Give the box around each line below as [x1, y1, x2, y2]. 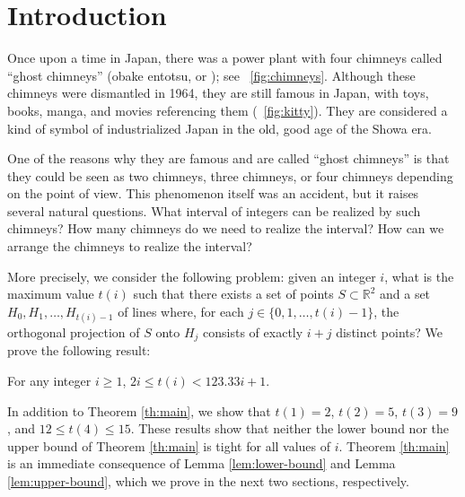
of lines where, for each [118, 301, 244, 320]
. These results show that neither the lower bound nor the [130, 419, 449, 438]
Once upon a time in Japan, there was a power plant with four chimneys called [7, 48, 443, 67]
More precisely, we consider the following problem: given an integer [7, 266, 376, 285]
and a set [379, 284, 431, 303]
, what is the [384, 266, 454, 285]
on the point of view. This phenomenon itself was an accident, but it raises [7, 184, 419, 203]
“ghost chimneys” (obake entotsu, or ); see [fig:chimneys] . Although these [7, 65, 416, 84]
